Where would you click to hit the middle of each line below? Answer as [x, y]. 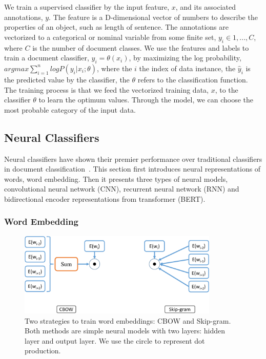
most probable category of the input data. [70, 109]
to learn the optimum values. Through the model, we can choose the [146, 100]
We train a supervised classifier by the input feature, [87, 7]
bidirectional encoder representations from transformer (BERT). [105, 198]
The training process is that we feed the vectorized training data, [106, 89]
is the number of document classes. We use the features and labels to [141, 47]
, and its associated [206, 7]
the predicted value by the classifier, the [67, 79]
